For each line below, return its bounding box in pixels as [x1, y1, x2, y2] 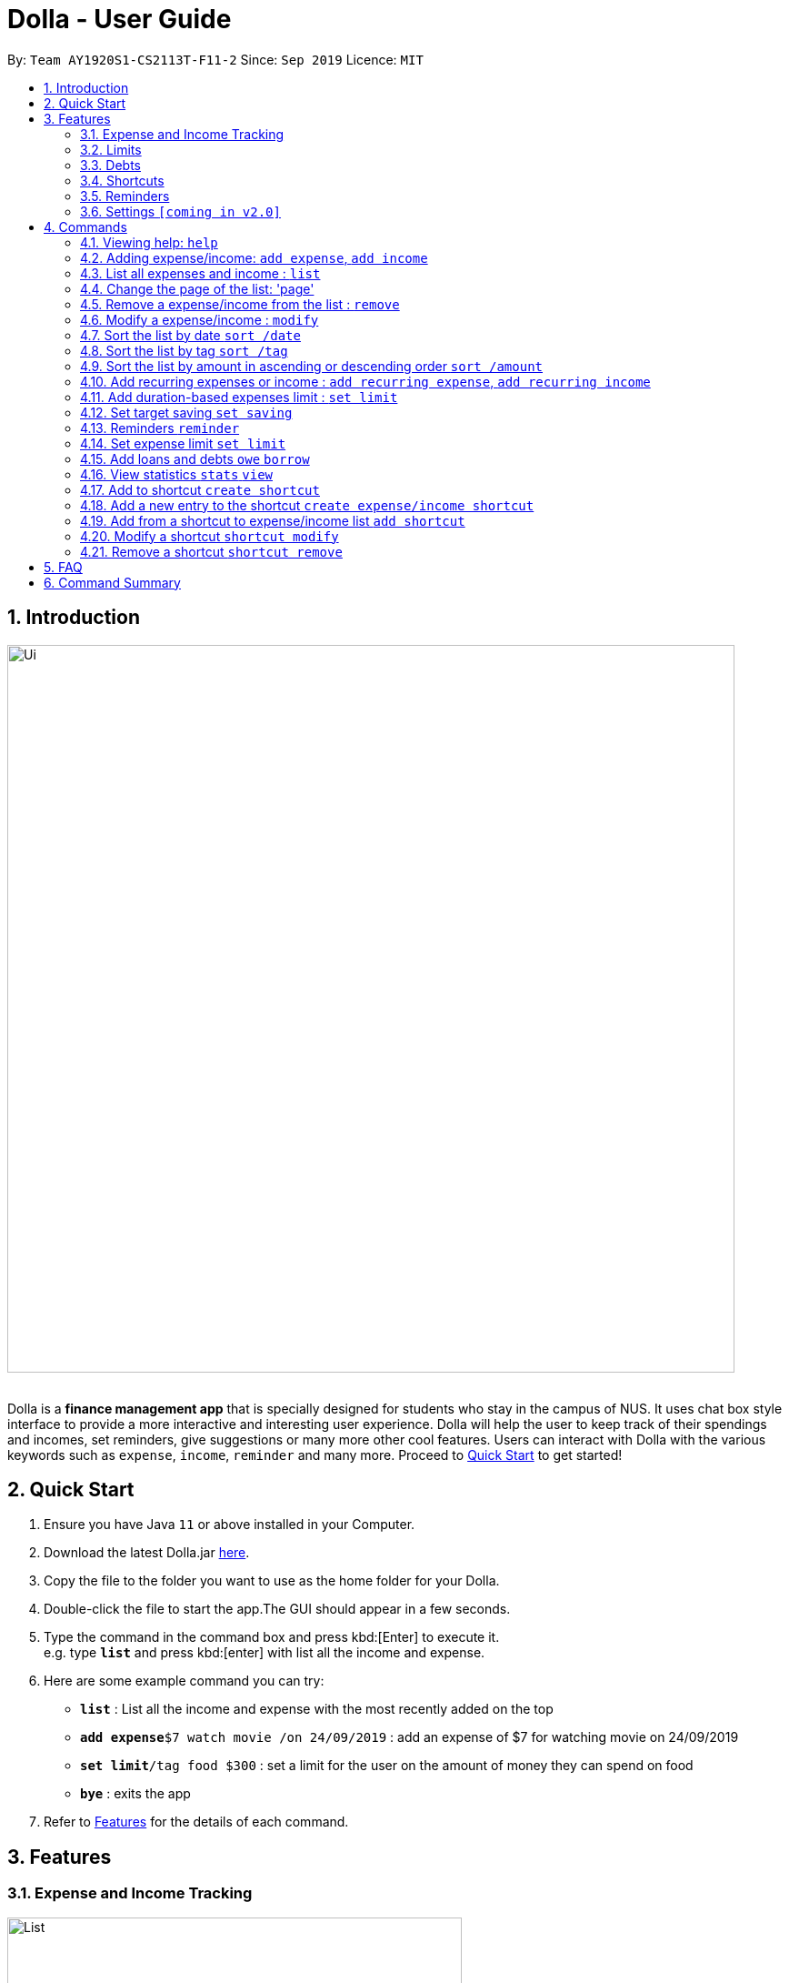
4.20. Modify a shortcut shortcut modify [80, 528, 339, 544]
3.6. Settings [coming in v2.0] [80, 203, 281, 219]
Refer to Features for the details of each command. [44, 1814, 349, 1830]
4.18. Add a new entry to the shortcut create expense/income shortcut [80, 497, 534, 513]
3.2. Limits [80, 141, 142, 157]
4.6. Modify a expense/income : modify [80, 311, 319, 327]
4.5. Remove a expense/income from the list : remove [80, 296, 400, 312]
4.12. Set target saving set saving [80, 404, 293, 420]
